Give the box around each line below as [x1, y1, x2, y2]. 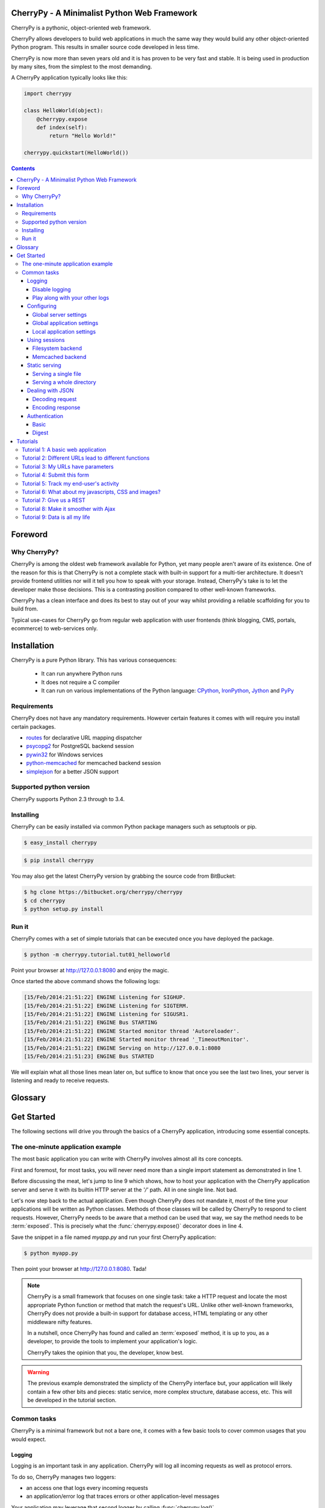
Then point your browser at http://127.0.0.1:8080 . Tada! [11, 1265, 147, 1272]
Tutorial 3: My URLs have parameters [22, 463, 114, 470]
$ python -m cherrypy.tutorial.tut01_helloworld [23, 951, 170, 958]
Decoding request [32, 395, 77, 402]
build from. [11, 605, 39, 612]
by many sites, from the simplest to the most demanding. [11, 63, 152, 71]
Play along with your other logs [32, 294, 110, 302]
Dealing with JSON [27, 387, 74, 394]
